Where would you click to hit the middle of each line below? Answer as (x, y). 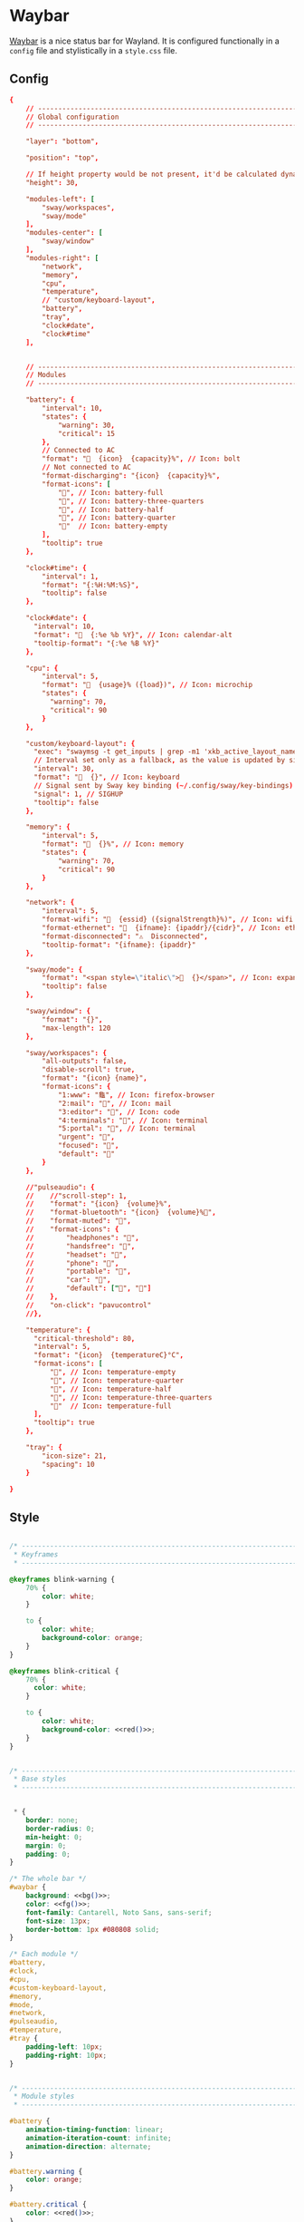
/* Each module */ (44, 1955)
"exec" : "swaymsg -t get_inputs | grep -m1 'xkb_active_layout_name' (167, 752)
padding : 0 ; (48, 1854)
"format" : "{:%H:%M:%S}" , (91, 585)
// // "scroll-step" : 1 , (76, 1196)
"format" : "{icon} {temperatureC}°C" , (108, 1355)
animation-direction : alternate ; (89, 2146)
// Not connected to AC (86, 468)
